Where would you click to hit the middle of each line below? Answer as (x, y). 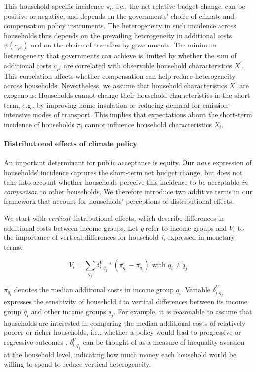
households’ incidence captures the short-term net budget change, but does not (123, 172)
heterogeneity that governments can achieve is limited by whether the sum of (120, 56)
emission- (216, 105)
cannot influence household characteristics (148, 124)
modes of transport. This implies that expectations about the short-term (142, 115)
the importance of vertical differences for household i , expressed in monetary (120, 237)
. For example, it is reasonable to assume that (183, 311)
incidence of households (39, 124)
